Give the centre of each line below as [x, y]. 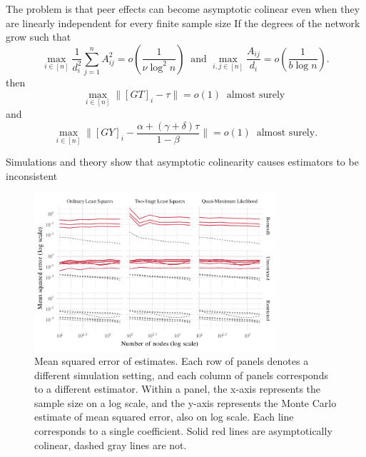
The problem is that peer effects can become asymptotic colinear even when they [183, 9]
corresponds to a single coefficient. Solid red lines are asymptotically [183, 431]
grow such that [39, 37]
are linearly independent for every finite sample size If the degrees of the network [183, 22]
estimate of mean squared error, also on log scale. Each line [164, 417]
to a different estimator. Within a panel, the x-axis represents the [178, 389]
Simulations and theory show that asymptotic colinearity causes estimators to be [182, 162]
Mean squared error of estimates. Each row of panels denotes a [172, 361]
